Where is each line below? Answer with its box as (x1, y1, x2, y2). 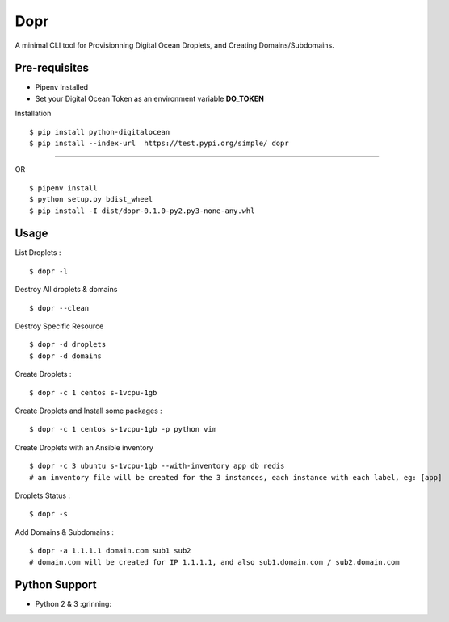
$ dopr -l (29, 266, 68, 276)
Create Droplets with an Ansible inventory (15, 442, 153, 452)
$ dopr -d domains (29, 351, 103, 361)
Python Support (15, 578, 97, 592)
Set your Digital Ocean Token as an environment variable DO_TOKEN (35, 94, 264, 103)
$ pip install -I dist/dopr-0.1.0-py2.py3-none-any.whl (29, 206, 255, 215)
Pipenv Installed (35, 82, 89, 92)
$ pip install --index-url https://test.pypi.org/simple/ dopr (29, 139, 290, 148)
